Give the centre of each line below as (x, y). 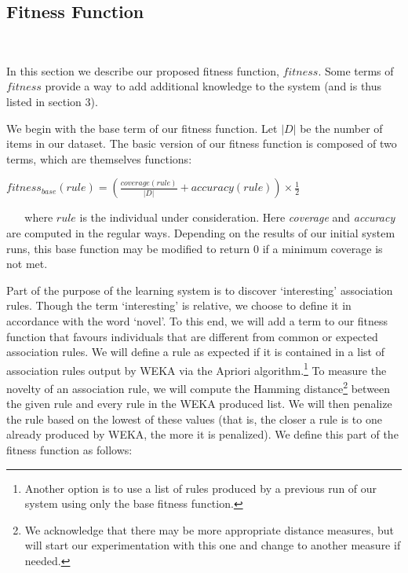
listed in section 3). (52, 101)
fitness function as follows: (69, 449)
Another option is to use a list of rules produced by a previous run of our (201, 488)
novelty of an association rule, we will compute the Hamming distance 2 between (199, 387)
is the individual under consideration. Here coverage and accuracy (237, 217)
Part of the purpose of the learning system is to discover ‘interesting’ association (200, 290)
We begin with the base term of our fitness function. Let (142, 128)
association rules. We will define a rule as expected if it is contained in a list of (195, 352)
